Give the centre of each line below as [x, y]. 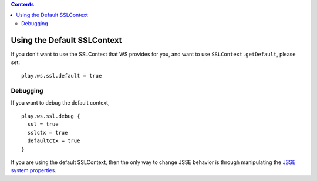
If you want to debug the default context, [60, 102]
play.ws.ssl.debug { [51, 116]
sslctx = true [48, 133]
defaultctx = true [54, 141]
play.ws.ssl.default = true [62, 76]
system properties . [34, 170]
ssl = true [43, 124]
